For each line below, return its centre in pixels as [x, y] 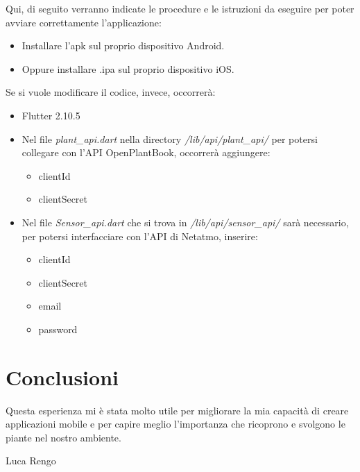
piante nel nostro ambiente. [63, 437]
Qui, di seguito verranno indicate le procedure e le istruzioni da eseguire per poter [180, 8]
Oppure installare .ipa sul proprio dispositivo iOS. [128, 68]
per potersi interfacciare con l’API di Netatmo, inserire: [140, 236]
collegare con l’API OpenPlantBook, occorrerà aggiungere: [146, 152]
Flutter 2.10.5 [51, 115]
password [58, 329]
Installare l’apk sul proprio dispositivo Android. [123, 45]
